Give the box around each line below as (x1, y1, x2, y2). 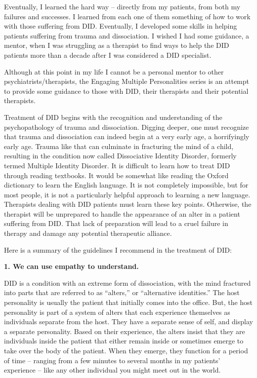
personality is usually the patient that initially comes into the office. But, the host (4, 297, 253, 307)
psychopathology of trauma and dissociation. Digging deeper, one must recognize (4, 121, 249, 132)
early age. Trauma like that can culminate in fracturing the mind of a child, (4, 141, 234, 151)
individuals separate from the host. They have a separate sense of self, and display (4, 316, 253, 327)
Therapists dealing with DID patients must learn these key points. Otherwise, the (4, 199, 252, 209)
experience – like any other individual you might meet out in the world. (4, 365, 221, 375)
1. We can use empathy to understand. (4, 261, 139, 271)
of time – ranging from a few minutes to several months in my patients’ (4, 355, 220, 365)
